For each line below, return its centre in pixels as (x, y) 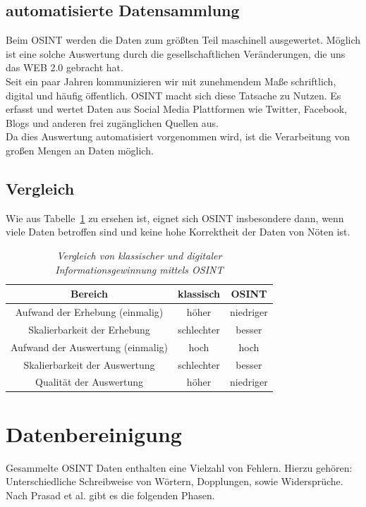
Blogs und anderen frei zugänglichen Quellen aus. (112, 122)
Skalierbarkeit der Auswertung (89, 364)
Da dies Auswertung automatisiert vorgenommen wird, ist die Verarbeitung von (178, 136)
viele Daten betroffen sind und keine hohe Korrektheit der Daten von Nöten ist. (178, 232)
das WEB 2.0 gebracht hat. (65, 67)
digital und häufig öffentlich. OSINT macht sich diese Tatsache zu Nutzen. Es (173, 95)
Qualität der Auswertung (90, 382)
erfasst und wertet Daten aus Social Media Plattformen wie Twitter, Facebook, (176, 109)
